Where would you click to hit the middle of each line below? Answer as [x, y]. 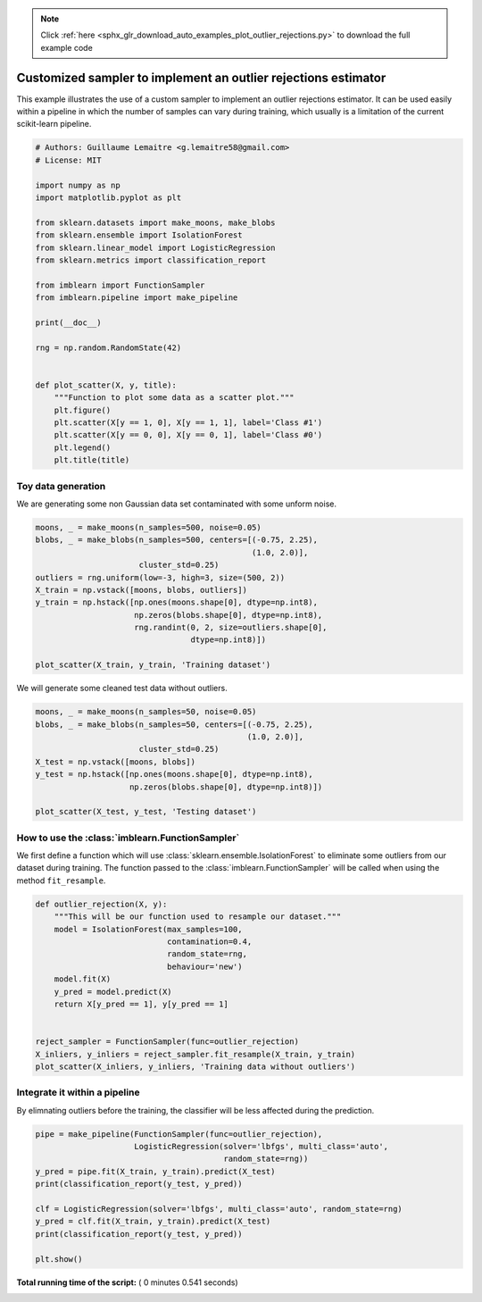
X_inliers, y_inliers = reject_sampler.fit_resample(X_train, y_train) [195, 1054]
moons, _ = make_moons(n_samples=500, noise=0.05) [149, 527]
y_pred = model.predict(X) [113, 992]
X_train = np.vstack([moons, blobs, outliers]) [141, 590]
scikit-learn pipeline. [54, 124]
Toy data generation [61, 486]
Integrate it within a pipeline [78, 1092]
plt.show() [59, 1259]
